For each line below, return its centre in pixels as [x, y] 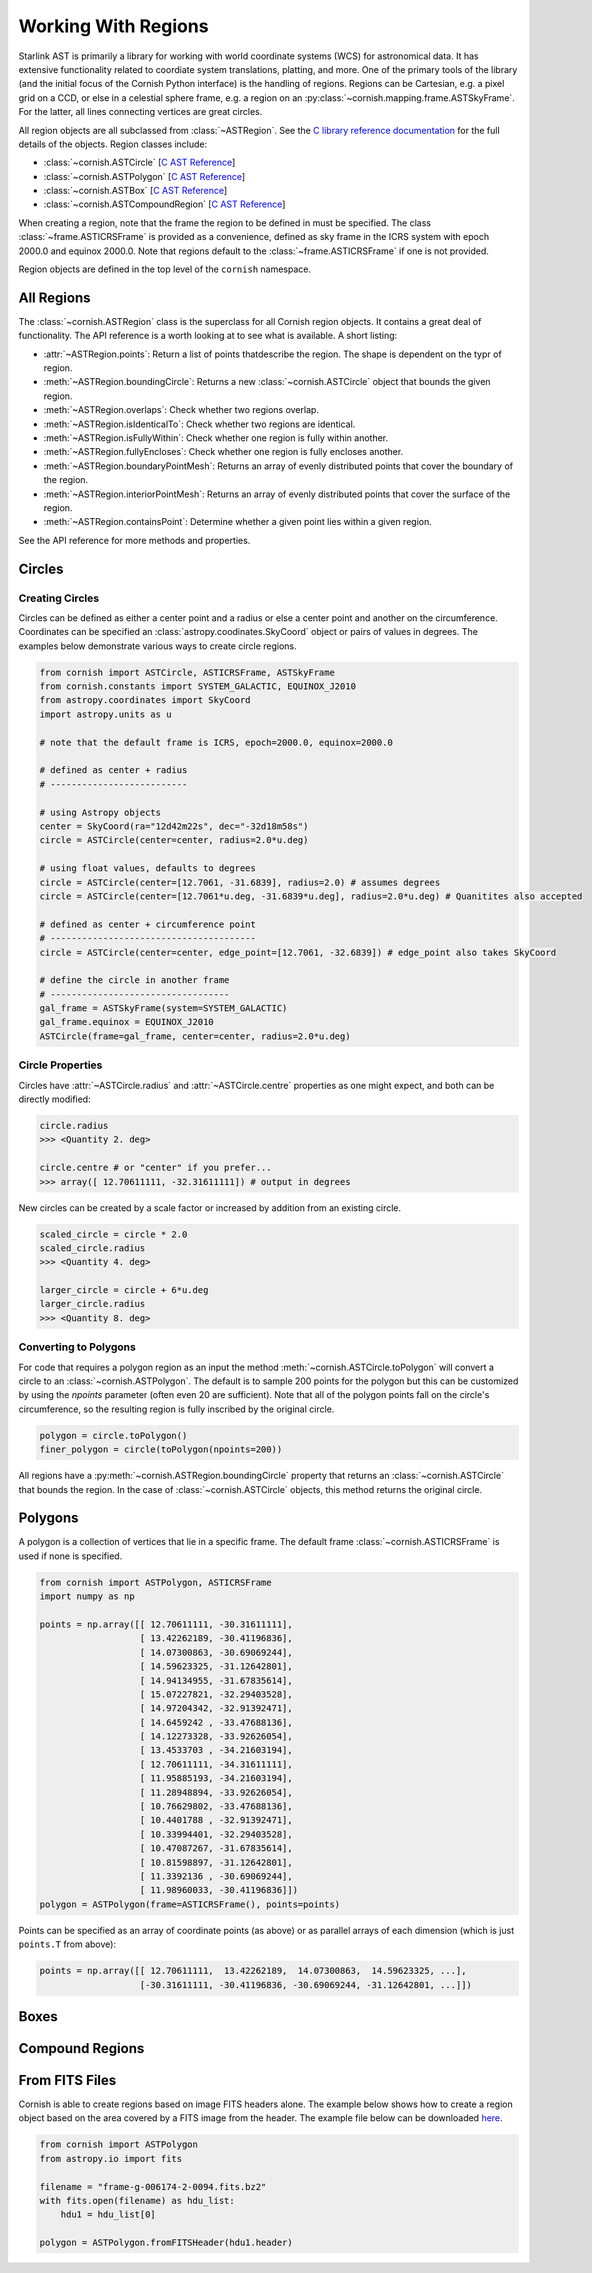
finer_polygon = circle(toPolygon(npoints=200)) [161, 1449]
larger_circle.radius [92, 1304]
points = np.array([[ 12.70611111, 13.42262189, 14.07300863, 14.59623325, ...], [253, 1971]
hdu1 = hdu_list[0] [108, 2214]
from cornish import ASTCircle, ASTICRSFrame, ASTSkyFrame [187, 672]
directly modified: [54, 1099]
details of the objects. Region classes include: [113, 144]
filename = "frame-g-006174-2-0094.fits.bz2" [153, 2186]
